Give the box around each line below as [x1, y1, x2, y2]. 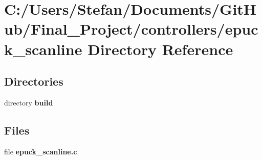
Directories [4, 73, 63, 89]
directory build [4, 97, 53, 108]
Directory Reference [88, 38, 233, 59]
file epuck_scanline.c [4, 146, 77, 156]
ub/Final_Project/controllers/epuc [4, 18, 258, 39]
